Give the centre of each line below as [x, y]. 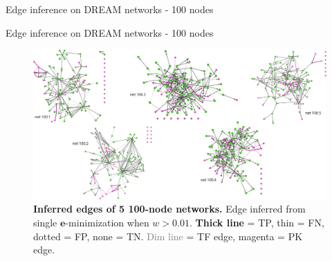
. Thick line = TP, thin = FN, [257, 222]
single [45, 222]
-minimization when [107, 222]
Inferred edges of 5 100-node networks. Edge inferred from [169, 209]
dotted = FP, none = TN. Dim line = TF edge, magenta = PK [168, 236]
